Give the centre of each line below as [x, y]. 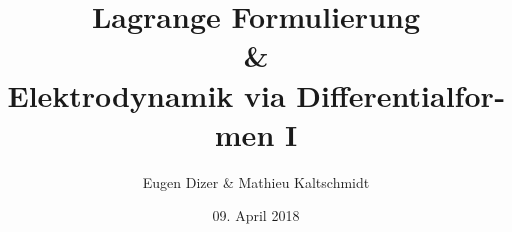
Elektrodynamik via [146, 94]
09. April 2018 [256, 215]
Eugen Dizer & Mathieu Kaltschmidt [256, 181]
